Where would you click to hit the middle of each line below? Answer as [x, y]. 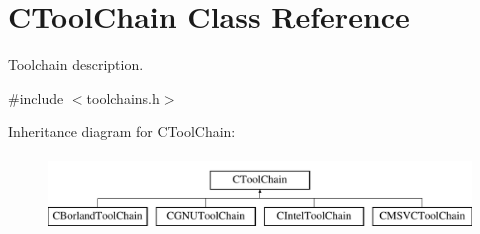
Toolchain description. [76, 64]
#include [36, 97]
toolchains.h [123, 97]
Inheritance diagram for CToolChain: [122, 131]
